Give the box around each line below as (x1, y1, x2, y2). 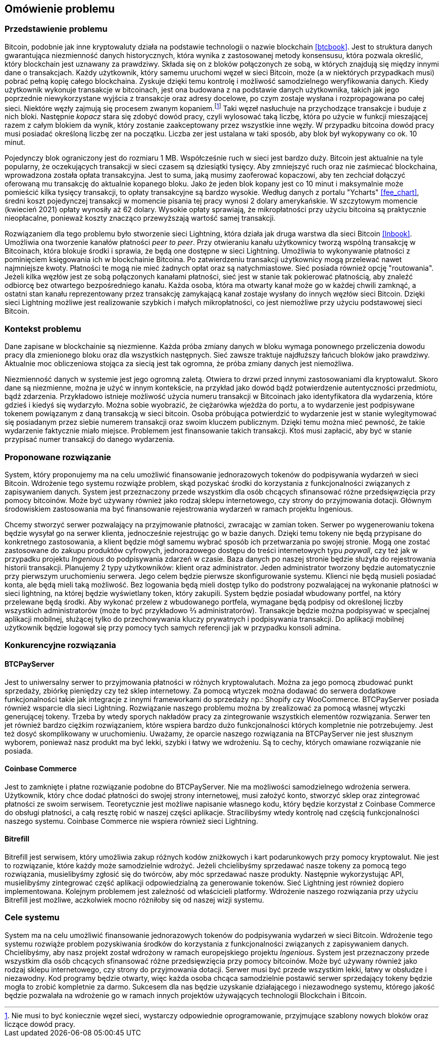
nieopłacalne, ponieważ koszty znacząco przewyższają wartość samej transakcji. (5, 214, 276, 223)
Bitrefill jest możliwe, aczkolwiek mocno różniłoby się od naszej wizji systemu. (5, 895, 264, 904)
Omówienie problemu (5, 3, 115, 15)
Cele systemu (5, 912, 60, 923)
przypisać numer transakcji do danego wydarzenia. (5, 435, 175, 444)
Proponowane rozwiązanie (5, 452, 111, 462)
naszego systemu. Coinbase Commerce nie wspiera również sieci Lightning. (5, 816, 258, 825)
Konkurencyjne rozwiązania (5, 640, 116, 651)
